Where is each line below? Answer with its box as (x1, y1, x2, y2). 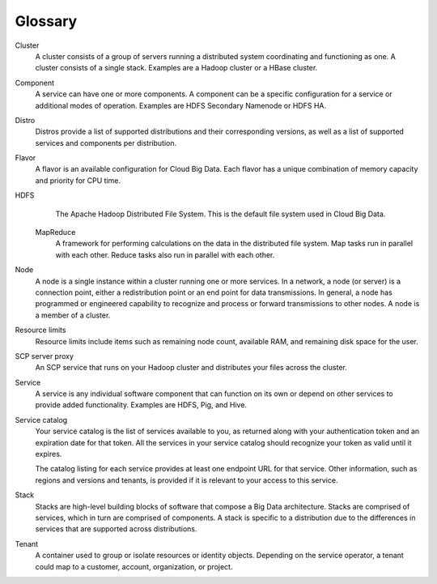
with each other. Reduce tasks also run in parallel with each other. (55, 249, 275, 259)
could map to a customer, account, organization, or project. (35, 561, 233, 571)
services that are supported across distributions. (35, 524, 197, 534)
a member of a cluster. (35, 310, 111, 320)
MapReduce (35, 228, 76, 237)
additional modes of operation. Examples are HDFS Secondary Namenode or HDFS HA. (35, 100, 327, 110)
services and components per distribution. (35, 138, 177, 147)
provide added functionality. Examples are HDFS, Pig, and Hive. (35, 400, 247, 410)
